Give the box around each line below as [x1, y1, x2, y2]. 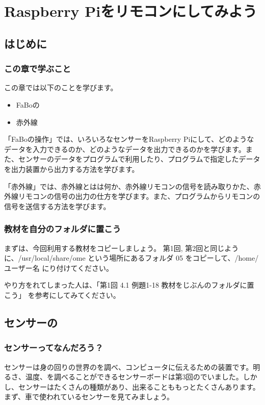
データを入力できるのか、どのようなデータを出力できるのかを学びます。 [4, 143, 246, 154]
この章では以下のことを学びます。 [4, 82, 118, 93]
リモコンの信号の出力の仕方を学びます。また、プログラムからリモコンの [18, 191, 260, 201]
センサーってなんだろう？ [4, 341, 103, 354]
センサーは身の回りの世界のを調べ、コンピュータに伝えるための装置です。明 [4, 361, 260, 372]
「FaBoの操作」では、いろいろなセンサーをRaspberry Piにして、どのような [4, 134, 254, 144]
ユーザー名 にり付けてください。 [4, 262, 113, 273]
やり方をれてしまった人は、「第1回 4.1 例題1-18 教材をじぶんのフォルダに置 [4, 280, 254, 290]
